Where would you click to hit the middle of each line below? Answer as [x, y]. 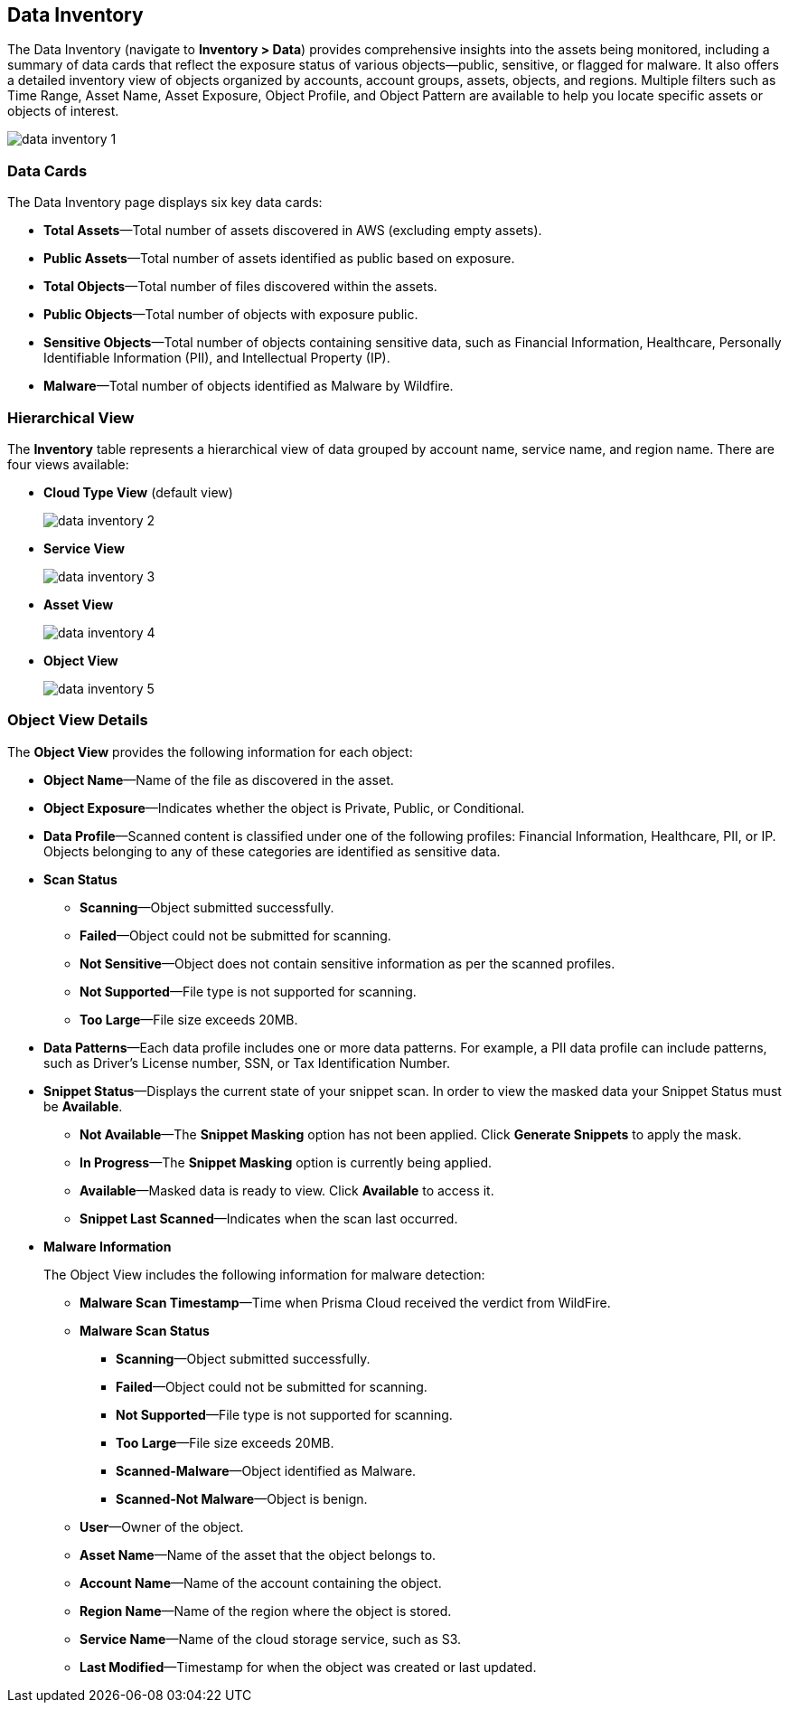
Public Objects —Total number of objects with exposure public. [231, 315]
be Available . [83, 1106]
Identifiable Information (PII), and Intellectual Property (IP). [217, 358]
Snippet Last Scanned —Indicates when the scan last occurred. [269, 1218]
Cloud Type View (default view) [138, 492]
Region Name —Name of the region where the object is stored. [266, 1611]
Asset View [79, 604]
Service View [84, 548]
